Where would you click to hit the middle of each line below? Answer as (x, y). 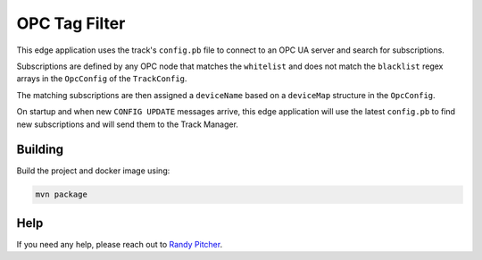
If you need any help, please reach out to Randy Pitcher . (120, 244)
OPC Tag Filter (71, 23)
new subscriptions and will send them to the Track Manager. (127, 124)
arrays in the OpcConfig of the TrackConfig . (102, 79)
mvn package (62, 195)
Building (40, 150)
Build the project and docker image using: (93, 171)
